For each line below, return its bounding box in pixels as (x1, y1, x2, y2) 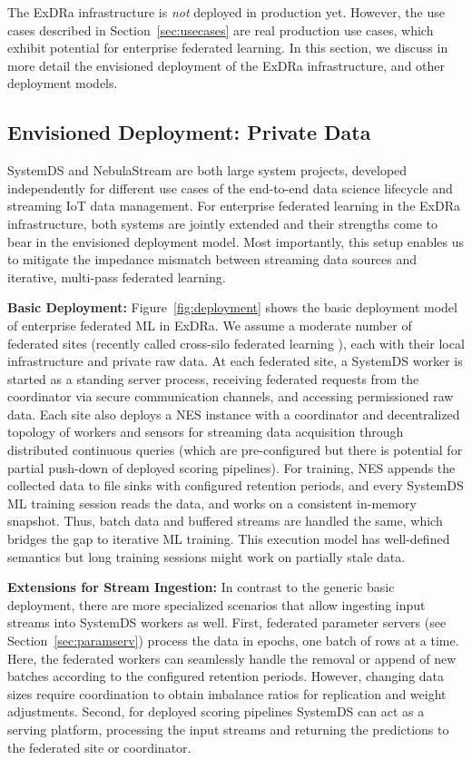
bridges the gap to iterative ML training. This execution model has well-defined (7, 529, 450, 548)
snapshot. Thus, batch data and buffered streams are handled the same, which (7, 511, 443, 530)
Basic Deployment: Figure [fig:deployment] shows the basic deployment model (7, 298, 457, 317)
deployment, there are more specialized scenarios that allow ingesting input (7, 595, 426, 614)
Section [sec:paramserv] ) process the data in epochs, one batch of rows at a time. (7, 631, 459, 650)
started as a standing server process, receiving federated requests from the (7, 369, 419, 388)
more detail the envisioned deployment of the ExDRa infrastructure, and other (7, 55, 446, 74)
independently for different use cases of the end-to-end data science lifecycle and (7, 178, 453, 197)
